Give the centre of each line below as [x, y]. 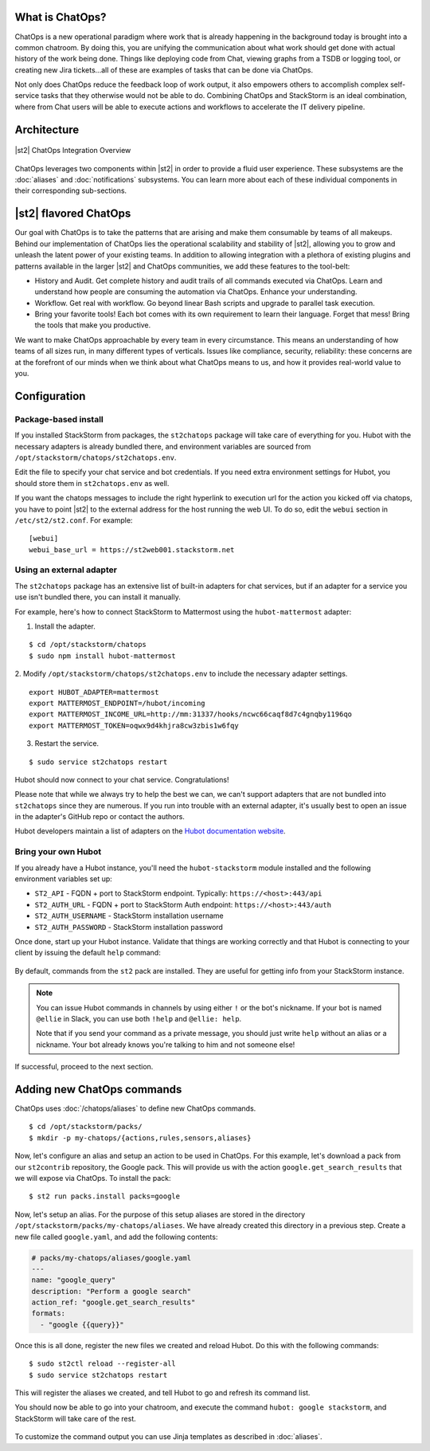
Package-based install [59, 419]
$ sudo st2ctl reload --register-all [103, 1364]
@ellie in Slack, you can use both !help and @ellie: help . [139, 1018]
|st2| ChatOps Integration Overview [73, 151]
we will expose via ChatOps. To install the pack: [93, 1178]
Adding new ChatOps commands [98, 1089]
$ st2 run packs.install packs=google [105, 1196]
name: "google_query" [74, 1280]
